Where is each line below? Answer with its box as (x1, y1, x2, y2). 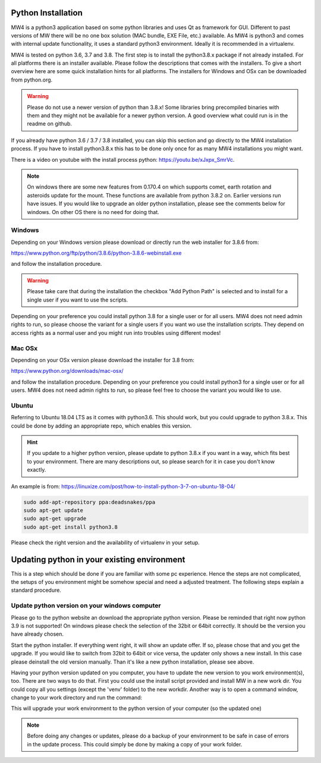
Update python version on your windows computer (11, 601, 161, 610)
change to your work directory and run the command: (11, 694, 143, 701)
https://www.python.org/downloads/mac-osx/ (11, 368, 124, 375)
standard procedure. (11, 586, 62, 594)
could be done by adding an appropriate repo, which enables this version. (11, 422, 192, 429)
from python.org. (11, 76, 53, 83)
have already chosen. (11, 630, 64, 638)
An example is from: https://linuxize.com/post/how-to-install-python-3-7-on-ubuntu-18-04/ (11, 482, 236, 490)
